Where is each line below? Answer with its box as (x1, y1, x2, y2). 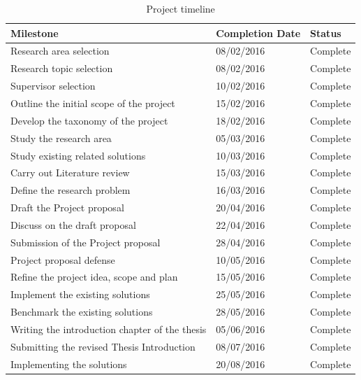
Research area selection (10, 43, 110, 58)
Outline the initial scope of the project (10, 95, 175, 110)
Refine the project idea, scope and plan (10, 269, 178, 284)
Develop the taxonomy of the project (10, 113, 168, 127)
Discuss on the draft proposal (10, 217, 136, 232)
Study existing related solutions (10, 148, 146, 162)
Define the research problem (10, 183, 131, 197)
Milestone (10, 25, 59, 40)
